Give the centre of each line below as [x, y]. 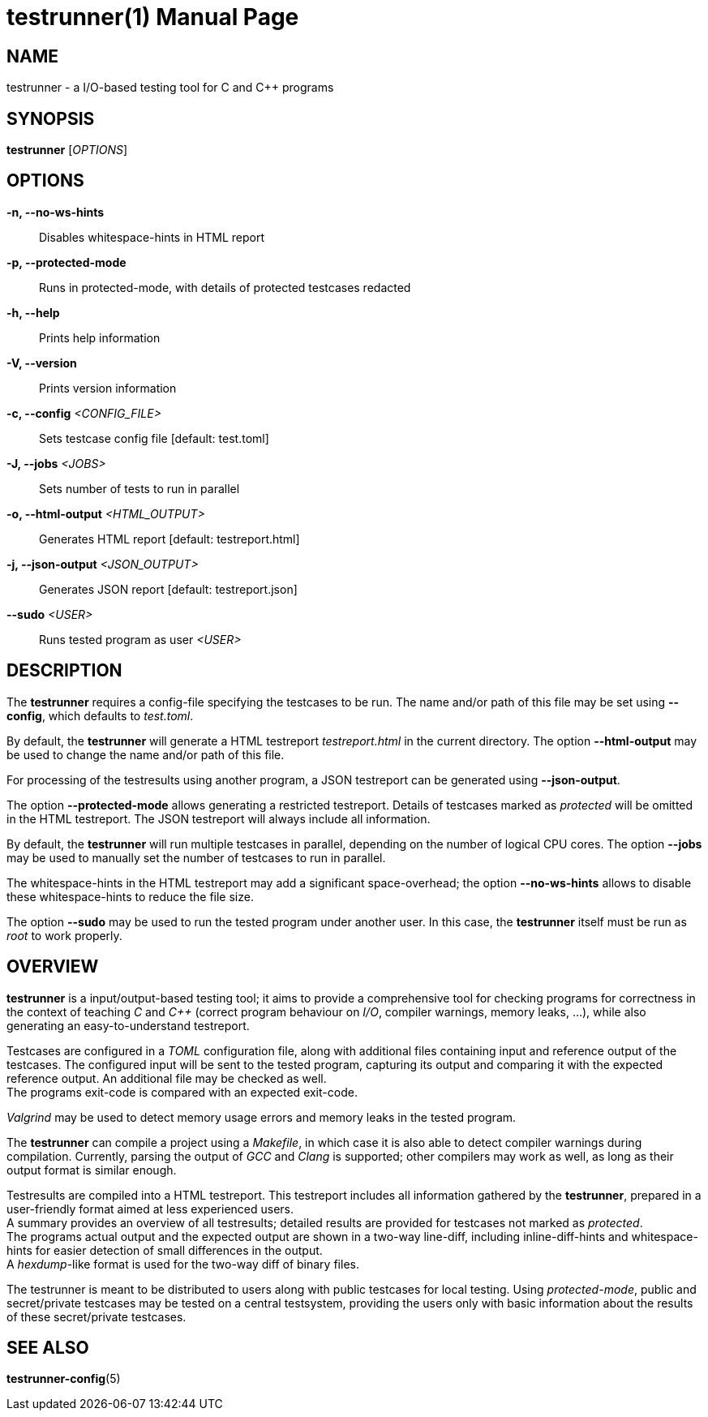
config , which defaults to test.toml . [100, 715]
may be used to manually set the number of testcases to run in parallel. [196, 857]
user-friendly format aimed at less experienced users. [150, 1209]
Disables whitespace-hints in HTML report [152, 237]
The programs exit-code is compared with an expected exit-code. [182, 1092]
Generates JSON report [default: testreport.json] [168, 589]
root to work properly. [64, 935]
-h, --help [33, 312]
